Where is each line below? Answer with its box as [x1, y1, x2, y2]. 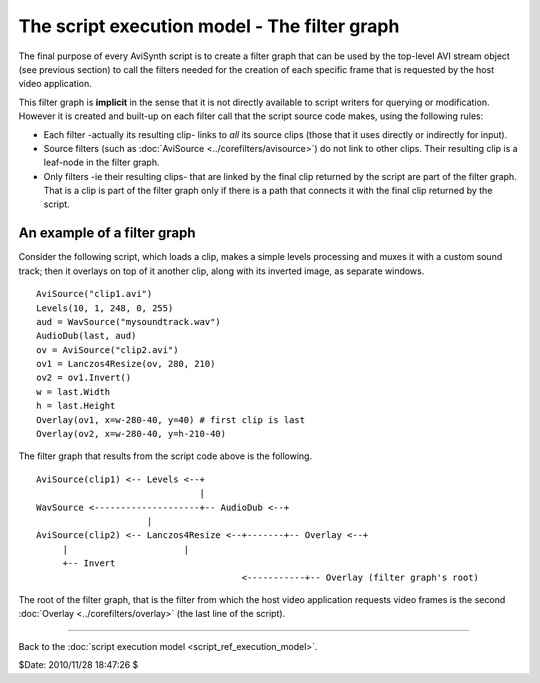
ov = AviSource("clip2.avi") [36, 344, 179, 355]
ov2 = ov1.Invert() [36, 372, 132, 384]
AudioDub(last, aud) [36, 330, 137, 342]
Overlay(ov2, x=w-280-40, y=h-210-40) [36, 428, 227, 440]
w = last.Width [36, 386, 111, 397]
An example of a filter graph [18, 225, 196, 242]
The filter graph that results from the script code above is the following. [18, 450, 313, 462]
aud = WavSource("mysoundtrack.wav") [36, 316, 222, 327]
